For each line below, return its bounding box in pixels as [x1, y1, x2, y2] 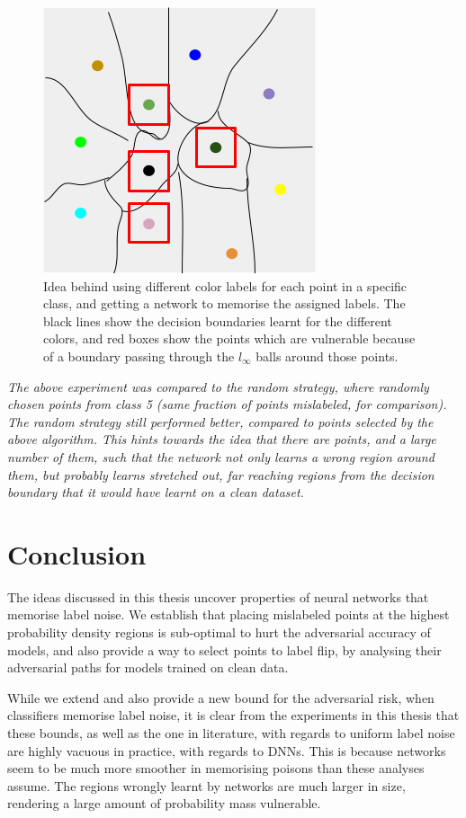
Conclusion [7, 535, 147, 572]
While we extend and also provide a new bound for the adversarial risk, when [7, 688, 435, 707]
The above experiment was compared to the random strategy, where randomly [7, 377, 429, 396]
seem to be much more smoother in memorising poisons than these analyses [7, 759, 425, 778]
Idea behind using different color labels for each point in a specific [43, 276, 408, 295]
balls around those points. [255, 346, 399, 365]
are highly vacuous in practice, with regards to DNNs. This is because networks [7, 741, 446, 760]
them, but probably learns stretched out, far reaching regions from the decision [7, 465, 435, 484]
